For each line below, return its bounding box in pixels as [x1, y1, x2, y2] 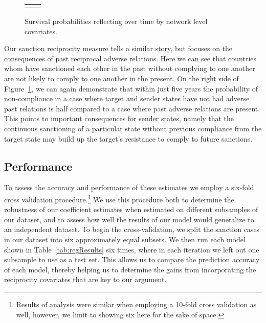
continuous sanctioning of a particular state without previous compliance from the [4, 123, 262, 133]
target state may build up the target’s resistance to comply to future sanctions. [4, 133, 253, 144]
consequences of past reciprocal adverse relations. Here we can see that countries [4, 53, 257, 63]
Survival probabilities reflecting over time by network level [25, 16, 208, 26]
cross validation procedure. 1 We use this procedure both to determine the [4, 192, 234, 204]
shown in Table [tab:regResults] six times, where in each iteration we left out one [4, 244, 259, 255]
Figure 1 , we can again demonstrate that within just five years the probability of [4, 83, 258, 94]
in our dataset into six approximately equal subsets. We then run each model [4, 234, 246, 244]
